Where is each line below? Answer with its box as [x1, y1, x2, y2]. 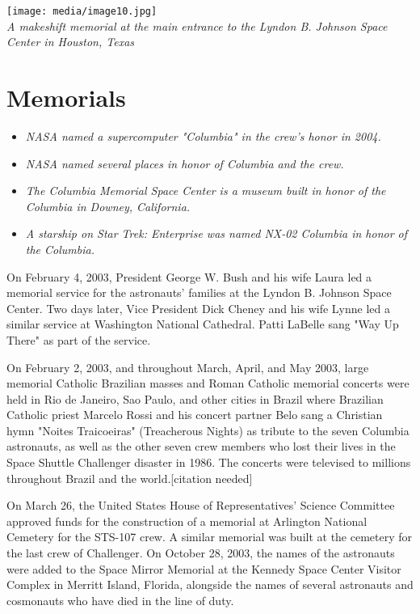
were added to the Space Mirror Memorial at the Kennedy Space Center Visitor [6, 560, 401, 577]
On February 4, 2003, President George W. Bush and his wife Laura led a [6, 268, 372, 285]
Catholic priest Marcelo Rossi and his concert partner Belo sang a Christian [6, 406, 383, 423]
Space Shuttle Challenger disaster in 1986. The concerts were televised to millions [6, 454, 411, 471]
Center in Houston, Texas [6, 33, 135, 50]
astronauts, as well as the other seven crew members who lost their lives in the [6, 438, 396, 455]
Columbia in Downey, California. [25, 197, 191, 214]
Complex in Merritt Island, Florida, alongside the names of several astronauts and [6, 576, 414, 593]
